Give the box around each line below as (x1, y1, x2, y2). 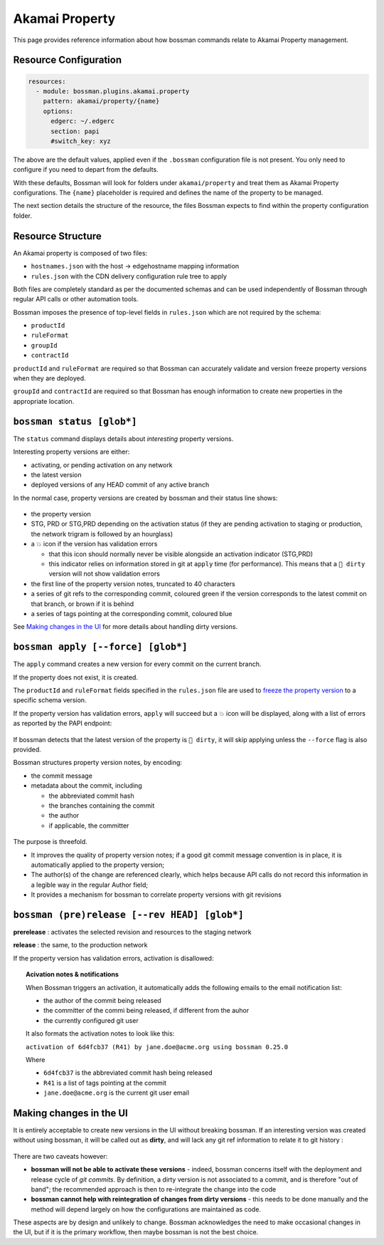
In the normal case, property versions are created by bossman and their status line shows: (13, 494, 278, 502)
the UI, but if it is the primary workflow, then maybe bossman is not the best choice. (13, 1228, 259, 1236)
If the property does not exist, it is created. (13, 673, 139, 682)
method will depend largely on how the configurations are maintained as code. (31, 1204, 261, 1214)
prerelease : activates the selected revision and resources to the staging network (13, 927, 252, 936)
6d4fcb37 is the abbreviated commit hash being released (43, 1068, 213, 1077)
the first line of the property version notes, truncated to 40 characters (31, 579, 235, 588)
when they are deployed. (13, 374, 86, 382)
